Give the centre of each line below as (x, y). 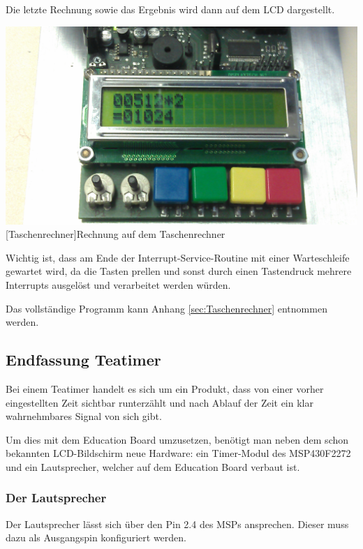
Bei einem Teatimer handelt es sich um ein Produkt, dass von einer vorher (165, 388)
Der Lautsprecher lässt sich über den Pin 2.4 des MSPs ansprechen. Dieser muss (177, 524)
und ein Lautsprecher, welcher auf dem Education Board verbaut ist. (153, 466)
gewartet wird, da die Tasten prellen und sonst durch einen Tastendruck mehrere (179, 271)
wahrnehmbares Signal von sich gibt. (84, 416)
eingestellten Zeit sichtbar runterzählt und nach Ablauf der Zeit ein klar (160, 402)
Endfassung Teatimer (83, 360)
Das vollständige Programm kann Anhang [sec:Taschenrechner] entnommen (166, 308)
